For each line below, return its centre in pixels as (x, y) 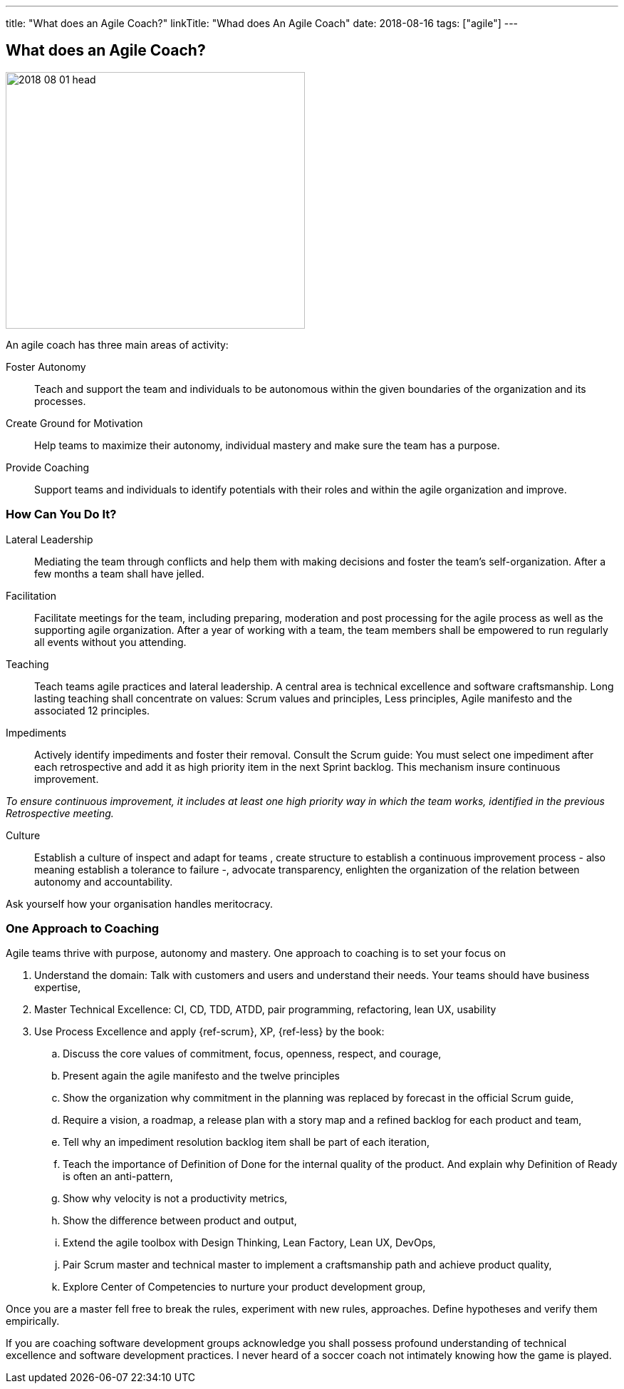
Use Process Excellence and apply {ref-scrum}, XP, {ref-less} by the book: (209, 1032)
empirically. (33, 1321)
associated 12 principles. (92, 710)
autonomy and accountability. (104, 881)
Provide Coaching (48, 467)
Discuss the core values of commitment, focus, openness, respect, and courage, (252, 1054)
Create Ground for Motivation (74, 423)
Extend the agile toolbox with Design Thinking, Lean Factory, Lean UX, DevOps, (249, 1243)
